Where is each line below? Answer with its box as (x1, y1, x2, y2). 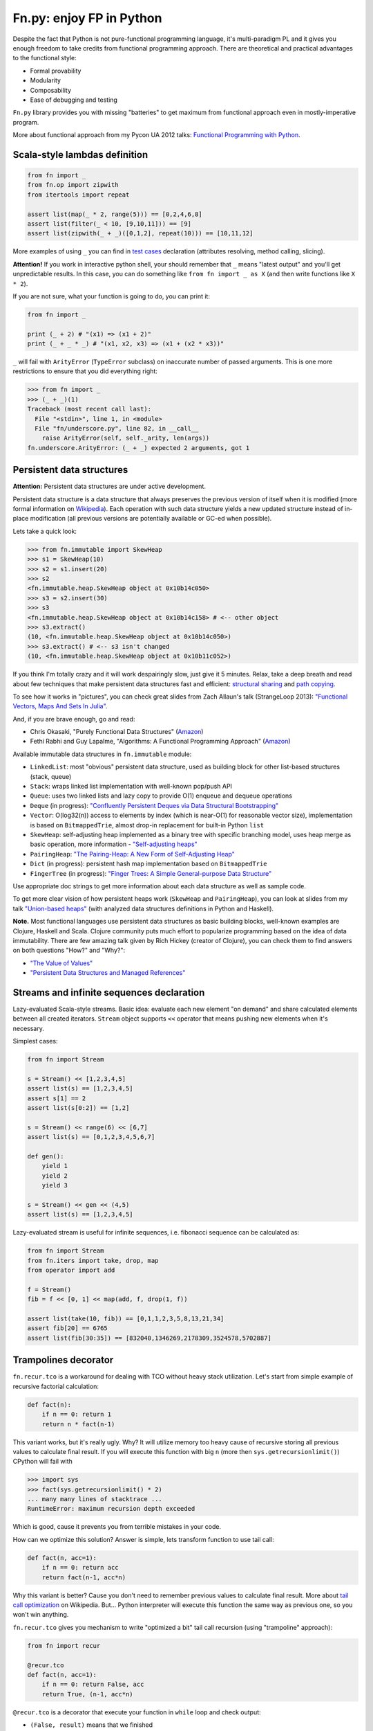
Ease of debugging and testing (30, 96, 117, 104)
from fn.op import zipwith (27, 181, 119, 189)
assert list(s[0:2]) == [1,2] (27, 1104, 130, 1112)
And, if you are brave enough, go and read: (12, 715, 135, 723)
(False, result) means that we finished (30, 1721, 153, 1729)
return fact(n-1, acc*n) (41, 1573, 126, 1581)
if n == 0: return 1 (41, 1410, 112, 1419)
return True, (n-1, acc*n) (41, 1690, 134, 1698)
